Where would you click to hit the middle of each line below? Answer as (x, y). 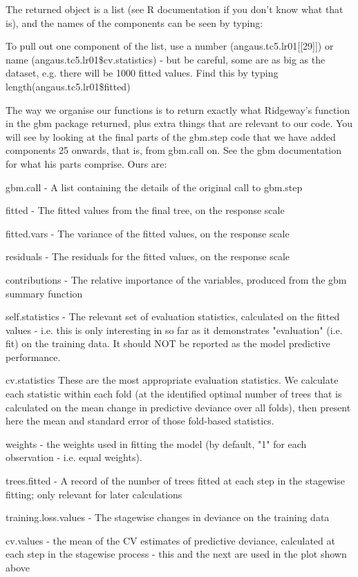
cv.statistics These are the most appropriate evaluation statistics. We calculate (172, 380)
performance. (33, 356)
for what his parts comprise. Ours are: (86, 163)
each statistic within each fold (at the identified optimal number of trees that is (174, 394)
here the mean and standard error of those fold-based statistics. (140, 421)
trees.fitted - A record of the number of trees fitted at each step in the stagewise (175, 481)
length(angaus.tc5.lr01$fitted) (68, 86)
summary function (44, 293)
